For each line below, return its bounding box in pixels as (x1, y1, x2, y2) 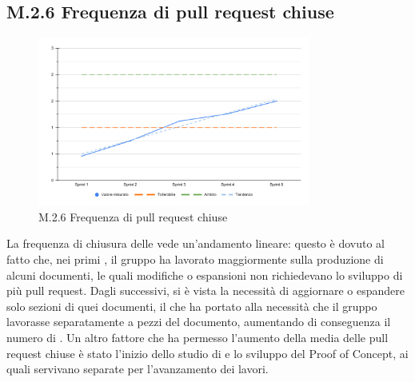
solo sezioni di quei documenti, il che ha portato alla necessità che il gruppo (6, 297, 377, 314)
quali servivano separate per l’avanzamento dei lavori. (6, 360, 269, 377)
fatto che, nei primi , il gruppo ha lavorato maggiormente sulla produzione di (6, 250, 384, 267)
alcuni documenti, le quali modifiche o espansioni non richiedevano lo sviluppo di (6, 266, 403, 283)
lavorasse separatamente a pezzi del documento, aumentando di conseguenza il (6, 313, 391, 330)
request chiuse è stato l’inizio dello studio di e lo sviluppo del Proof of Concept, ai (6, 344, 409, 361)
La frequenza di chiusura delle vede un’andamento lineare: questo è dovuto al (6, 235, 385, 252)
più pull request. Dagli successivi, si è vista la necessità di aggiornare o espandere (6, 282, 405, 299)
